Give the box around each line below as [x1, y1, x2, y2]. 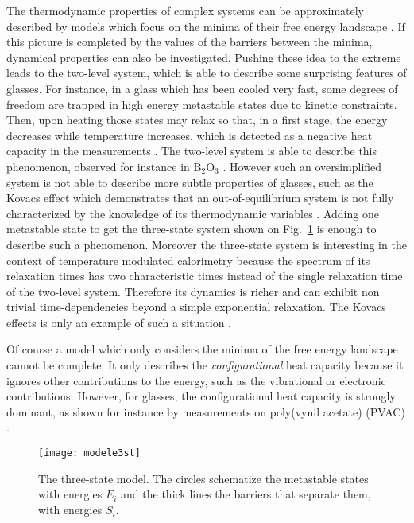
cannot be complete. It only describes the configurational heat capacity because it [6, 357, 404, 373]
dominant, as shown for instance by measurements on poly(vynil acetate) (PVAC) [6, 403, 405, 420]
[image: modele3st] [38, 447, 141, 459]
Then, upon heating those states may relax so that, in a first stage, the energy [6, 111, 388, 128]
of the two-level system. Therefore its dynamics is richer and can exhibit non [6, 283, 380, 299]
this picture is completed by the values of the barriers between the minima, [6, 33, 373, 50]
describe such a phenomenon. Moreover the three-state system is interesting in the [6, 236, 407, 252]
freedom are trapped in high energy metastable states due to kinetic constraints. [6, 96, 397, 112]
